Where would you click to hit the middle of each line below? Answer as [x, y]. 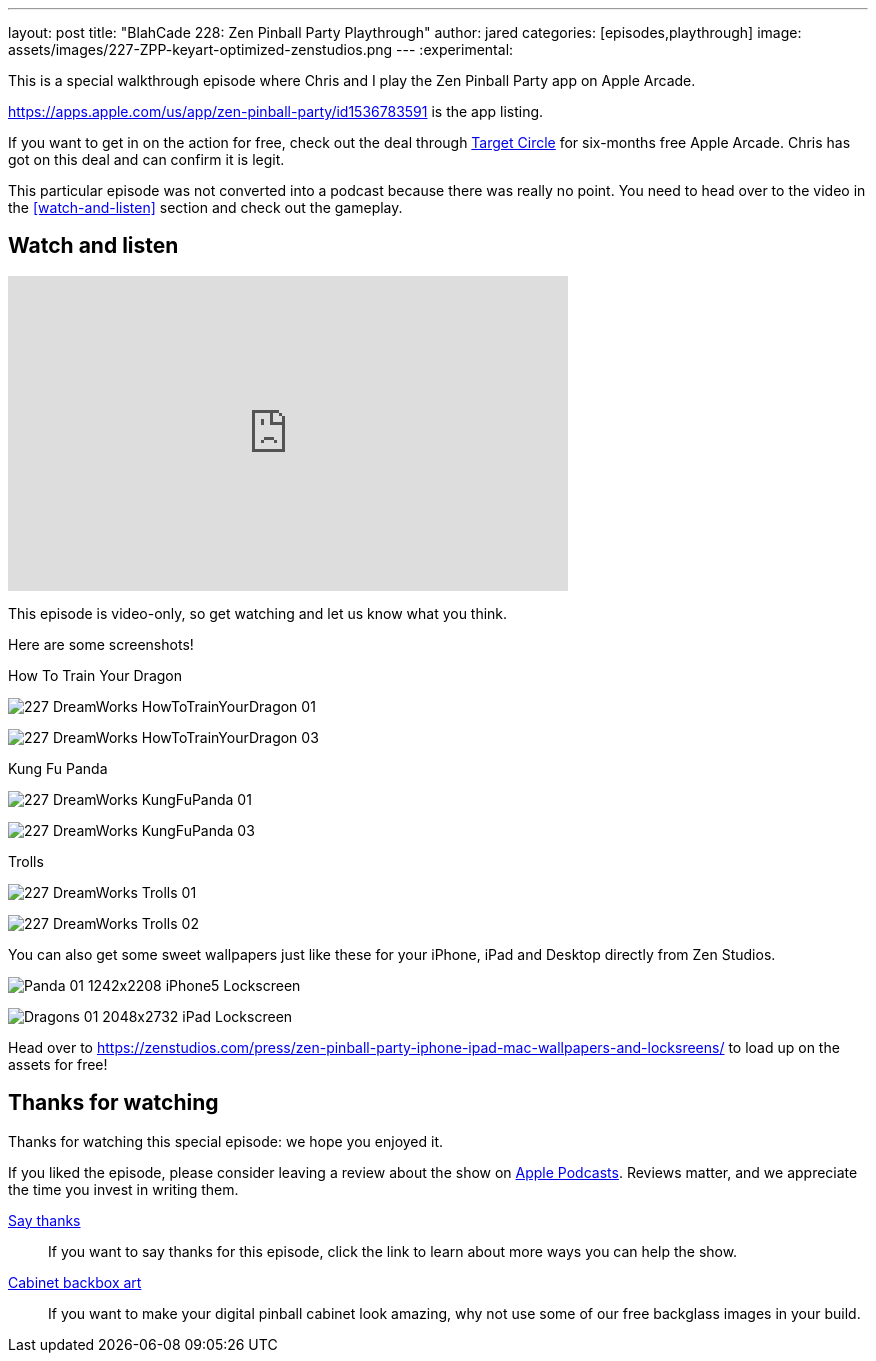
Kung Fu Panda [58, 768]
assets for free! [58, 1064]
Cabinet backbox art [75, 1282]
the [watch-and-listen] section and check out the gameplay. [205, 207]
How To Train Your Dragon [95, 675]
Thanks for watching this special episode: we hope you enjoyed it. [226, 1141]
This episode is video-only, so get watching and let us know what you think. [258, 613]
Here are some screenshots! [101, 644]
